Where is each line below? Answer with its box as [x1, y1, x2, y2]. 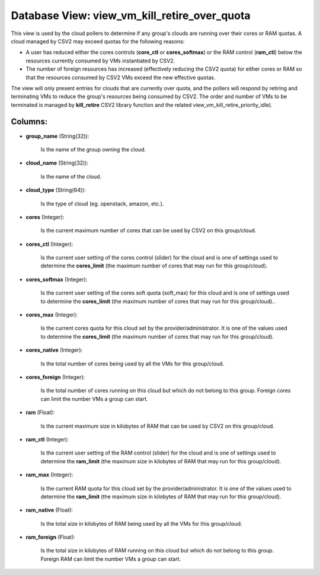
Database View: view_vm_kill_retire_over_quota [11, 9, 251, 22]
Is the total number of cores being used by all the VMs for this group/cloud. [40, 360, 225, 367]
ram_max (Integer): [25, 471, 73, 478]
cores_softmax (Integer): [25, 276, 88, 283]
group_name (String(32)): [25, 132, 89, 140]
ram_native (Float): [25, 507, 73, 514]
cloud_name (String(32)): [25, 159, 89, 166]
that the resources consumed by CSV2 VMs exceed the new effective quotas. [25, 74, 216, 81]
